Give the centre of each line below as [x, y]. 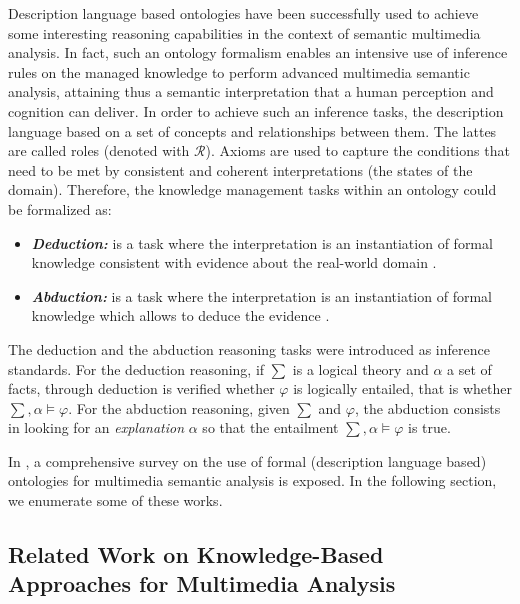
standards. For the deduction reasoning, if [136, 368]
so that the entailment [270, 427]
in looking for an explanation [96, 427]
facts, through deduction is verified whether [141, 388]
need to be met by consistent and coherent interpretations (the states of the [240, 169]
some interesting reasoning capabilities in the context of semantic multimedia [244, 32]
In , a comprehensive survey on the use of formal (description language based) [247, 460]
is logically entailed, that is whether [402, 388]
